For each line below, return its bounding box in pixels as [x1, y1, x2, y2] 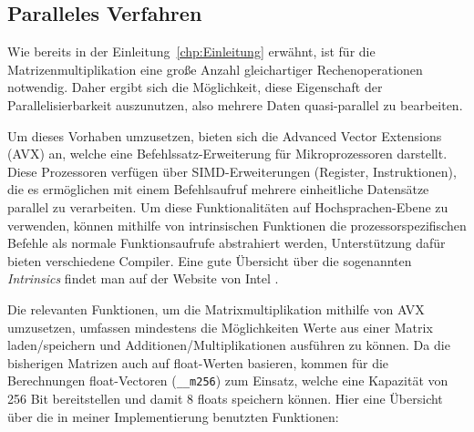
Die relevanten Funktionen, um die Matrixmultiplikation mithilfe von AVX [7, 299, 425, 318]
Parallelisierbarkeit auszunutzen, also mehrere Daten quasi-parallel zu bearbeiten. [7, 95, 463, 114]
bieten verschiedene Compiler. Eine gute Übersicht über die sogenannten [7, 251, 412, 270]
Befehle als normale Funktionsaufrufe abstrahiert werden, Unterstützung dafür [7, 233, 446, 252]
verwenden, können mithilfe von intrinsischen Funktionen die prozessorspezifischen [7, 215, 467, 234]
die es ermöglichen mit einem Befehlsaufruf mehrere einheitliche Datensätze [7, 180, 429, 199]
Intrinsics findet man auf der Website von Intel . [7, 269, 279, 288]
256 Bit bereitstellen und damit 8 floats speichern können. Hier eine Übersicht [7, 388, 443, 407]
